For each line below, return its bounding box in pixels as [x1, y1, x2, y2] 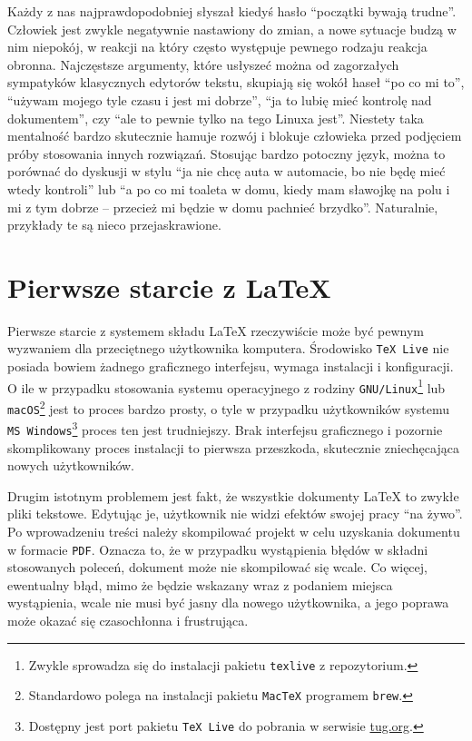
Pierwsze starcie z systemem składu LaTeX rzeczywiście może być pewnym [7, 321, 424, 340]
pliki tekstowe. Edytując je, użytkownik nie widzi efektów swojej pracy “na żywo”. [7, 504, 463, 523]
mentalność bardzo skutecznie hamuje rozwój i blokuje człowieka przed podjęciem [7, 126, 462, 145]
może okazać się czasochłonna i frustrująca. [7, 611, 249, 630]
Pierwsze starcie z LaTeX [7, 268, 331, 305]
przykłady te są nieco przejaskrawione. [7, 215, 221, 234]
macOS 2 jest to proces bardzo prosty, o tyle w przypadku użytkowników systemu [7, 397, 450, 418]
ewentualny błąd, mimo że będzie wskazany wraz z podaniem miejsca [7, 575, 393, 594]
